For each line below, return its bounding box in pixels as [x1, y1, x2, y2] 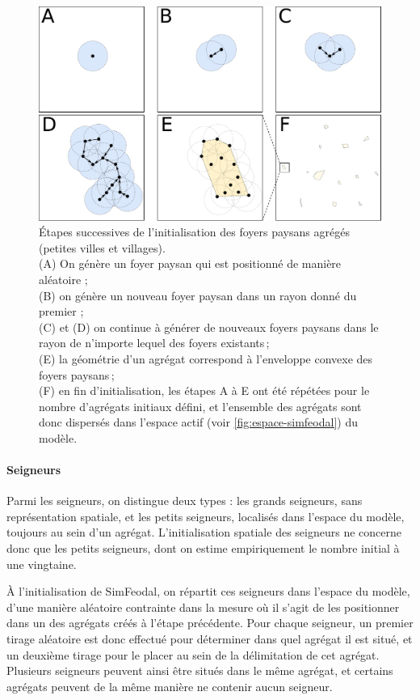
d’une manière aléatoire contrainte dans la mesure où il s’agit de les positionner [6, 598, 400, 615]
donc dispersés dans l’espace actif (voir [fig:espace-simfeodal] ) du [39, 414, 358, 431]
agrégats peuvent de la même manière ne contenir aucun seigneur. [6, 677, 333, 694]
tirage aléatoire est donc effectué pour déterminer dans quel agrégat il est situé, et [6, 630, 413, 647]
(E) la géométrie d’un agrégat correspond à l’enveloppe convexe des [39, 350, 373, 367]
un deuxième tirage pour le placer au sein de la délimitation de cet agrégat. [6, 646, 380, 663]
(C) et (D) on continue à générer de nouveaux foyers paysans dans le [39, 318, 379, 335]
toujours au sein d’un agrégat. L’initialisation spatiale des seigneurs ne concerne [6, 524, 401, 541]
